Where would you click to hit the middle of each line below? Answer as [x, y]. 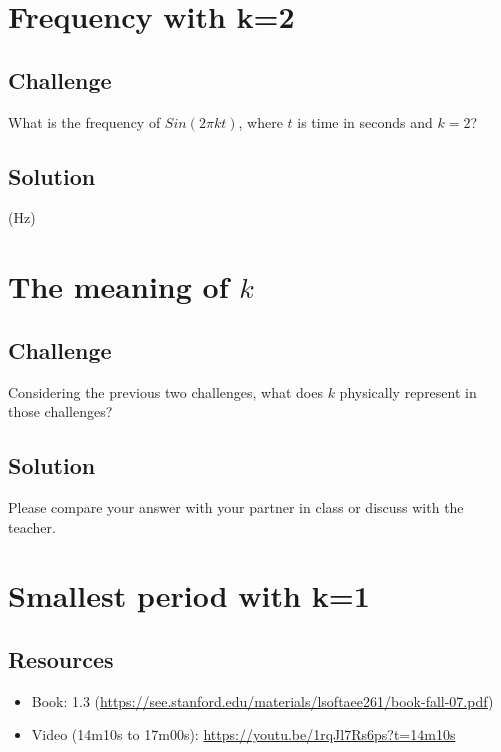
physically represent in [408, 391]
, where [260, 121]
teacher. [32, 526]
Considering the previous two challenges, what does [165, 391]
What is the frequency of [84, 121]
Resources [61, 658]
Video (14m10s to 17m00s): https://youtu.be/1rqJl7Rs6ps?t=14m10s [243, 734]
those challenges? [60, 411]
